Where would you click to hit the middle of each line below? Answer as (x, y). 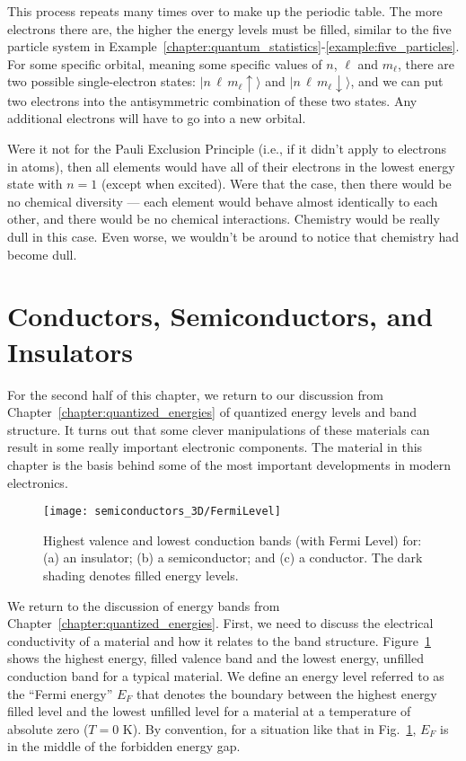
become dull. (42, 254)
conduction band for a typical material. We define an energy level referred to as (226, 675)
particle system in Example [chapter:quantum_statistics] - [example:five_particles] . (233, 46)
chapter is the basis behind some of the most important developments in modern (229, 464)
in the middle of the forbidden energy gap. (124, 746)
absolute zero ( (48, 728)
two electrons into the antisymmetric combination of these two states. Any (212, 100)
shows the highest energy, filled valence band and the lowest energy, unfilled (215, 658)
